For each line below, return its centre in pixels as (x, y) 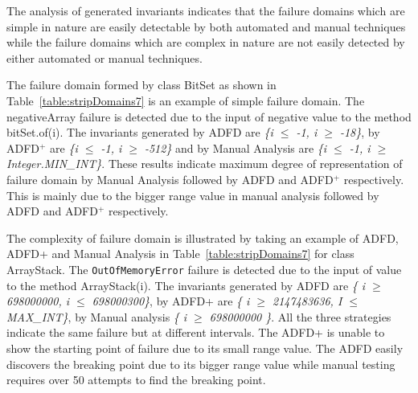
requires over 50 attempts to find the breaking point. (136, 380)
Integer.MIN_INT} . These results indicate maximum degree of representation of (205, 164)
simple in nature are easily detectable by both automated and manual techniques (206, 26)
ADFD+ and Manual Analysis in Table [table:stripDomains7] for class (180, 254)
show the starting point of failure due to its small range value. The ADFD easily (205, 348)
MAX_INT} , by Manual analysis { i (97, 316)
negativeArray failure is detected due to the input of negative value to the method (209, 116)
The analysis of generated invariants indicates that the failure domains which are (206, 10)
